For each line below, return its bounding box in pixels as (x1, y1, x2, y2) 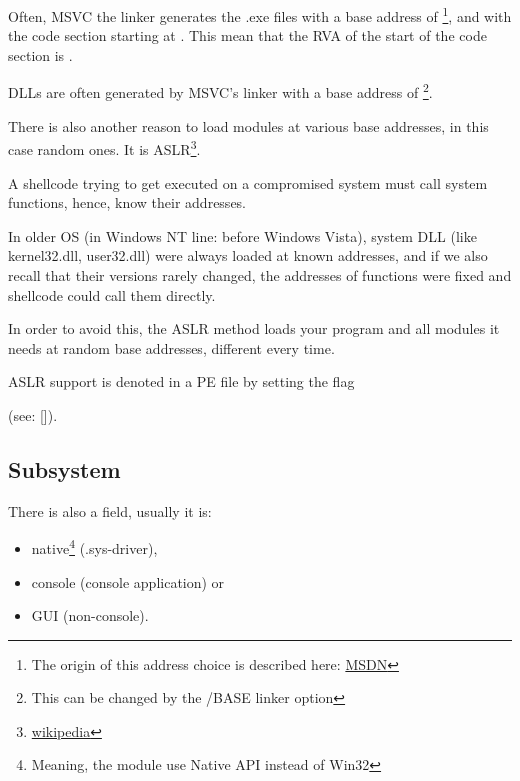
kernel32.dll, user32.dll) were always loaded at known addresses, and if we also (8, 245, 488, 266)
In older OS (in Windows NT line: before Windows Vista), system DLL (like (8, 225, 477, 246)
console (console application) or (31, 571, 225, 592)
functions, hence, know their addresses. (8, 192, 246, 213)
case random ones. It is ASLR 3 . (8, 136, 201, 159)
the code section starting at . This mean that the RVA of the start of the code (8, 25, 487, 46)
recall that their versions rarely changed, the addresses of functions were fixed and (8, 264, 512, 285)
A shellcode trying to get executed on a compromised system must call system (8, 172, 488, 193)
